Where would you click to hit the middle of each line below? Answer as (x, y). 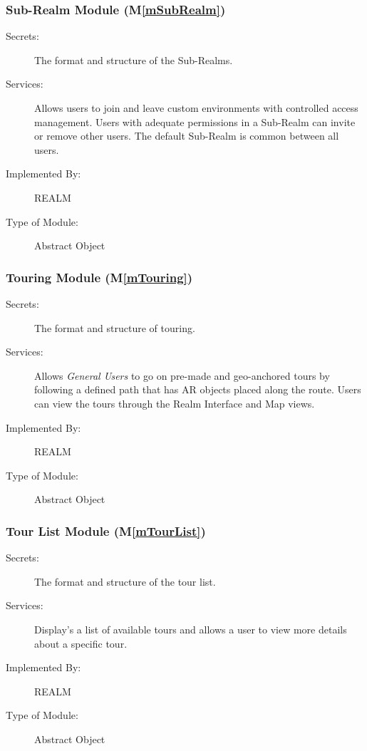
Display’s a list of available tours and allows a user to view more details (191, 629)
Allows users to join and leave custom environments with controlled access (196, 108)
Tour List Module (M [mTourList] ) (106, 530)
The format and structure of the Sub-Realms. (134, 59)
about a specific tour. (81, 643)
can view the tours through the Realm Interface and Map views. (175, 403)
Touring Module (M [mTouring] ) (99, 277)
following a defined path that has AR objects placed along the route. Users (198, 389)
